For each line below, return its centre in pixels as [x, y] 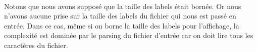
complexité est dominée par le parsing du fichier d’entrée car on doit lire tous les [129, 35]
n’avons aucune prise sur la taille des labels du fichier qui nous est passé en [120, 16]
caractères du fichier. [36, 45]
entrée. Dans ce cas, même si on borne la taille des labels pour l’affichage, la [122, 25]
